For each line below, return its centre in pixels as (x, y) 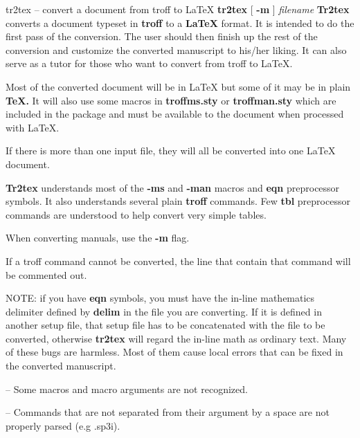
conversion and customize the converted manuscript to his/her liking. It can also (176, 49)
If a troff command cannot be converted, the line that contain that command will (178, 261)
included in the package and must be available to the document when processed (175, 114)
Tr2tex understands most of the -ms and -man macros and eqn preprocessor (173, 187)
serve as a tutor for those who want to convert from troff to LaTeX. (149, 63)
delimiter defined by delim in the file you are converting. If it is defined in (164, 311)
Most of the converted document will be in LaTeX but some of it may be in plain (178, 86)
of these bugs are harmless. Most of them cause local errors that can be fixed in (174, 352)
